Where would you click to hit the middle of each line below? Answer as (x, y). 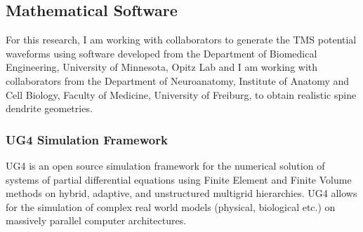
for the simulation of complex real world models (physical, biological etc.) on (171, 206)
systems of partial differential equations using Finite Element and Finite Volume (179, 179)
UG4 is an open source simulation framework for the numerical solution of (165, 165)
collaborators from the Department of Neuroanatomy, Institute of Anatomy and (178, 80)
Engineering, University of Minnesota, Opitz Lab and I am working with (162, 67)
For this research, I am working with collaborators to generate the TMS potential (181, 40)
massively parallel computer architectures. (96, 220)
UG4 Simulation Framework (87, 139)
